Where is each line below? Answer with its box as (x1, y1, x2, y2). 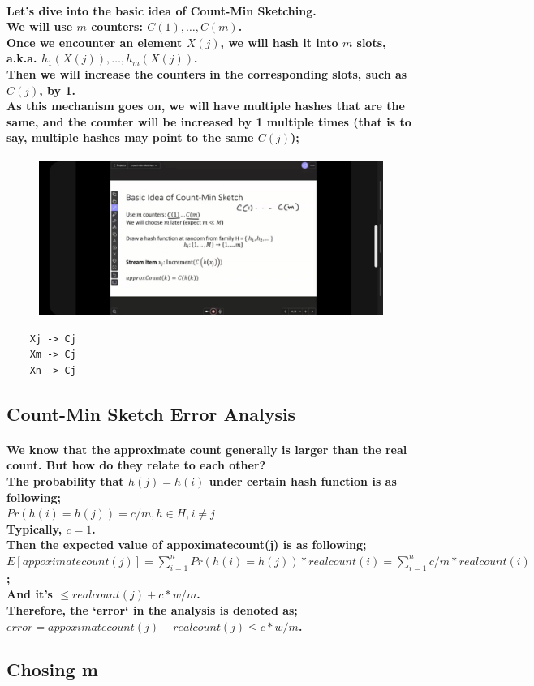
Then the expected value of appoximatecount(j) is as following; (6, 536, 367, 553)
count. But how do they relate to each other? (6, 457, 266, 474)
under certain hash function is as (209, 472, 397, 489)
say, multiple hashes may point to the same (6, 129, 254, 146)
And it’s (6, 585, 53, 602)
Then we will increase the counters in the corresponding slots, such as (6, 65, 407, 82)
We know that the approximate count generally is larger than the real (6, 440, 407, 457)
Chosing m (6, 657, 98, 682)
